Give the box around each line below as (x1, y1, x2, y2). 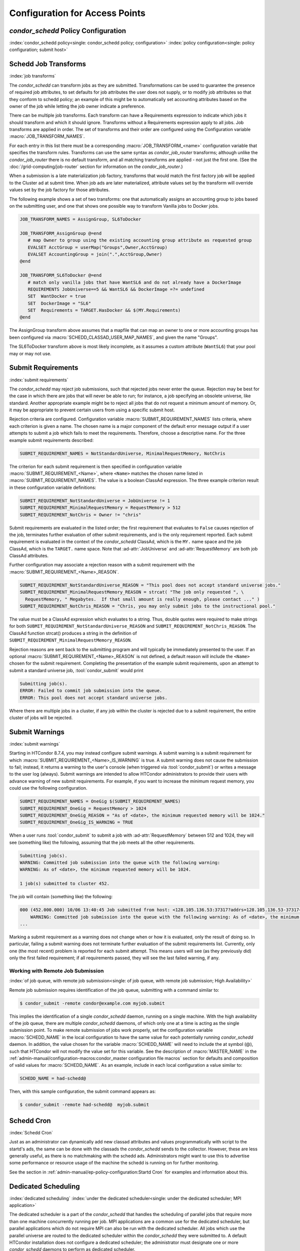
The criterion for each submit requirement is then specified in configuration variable (9, 463, 182, 469)
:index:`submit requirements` (9, 377, 68, 383)
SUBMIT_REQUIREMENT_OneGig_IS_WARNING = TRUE (19, 820, 133, 825)
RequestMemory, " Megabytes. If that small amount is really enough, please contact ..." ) (25, 596, 260, 602)
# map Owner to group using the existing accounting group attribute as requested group (27, 238, 252, 243)
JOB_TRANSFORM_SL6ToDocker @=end (19, 273, 102, 278)
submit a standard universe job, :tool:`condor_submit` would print (9, 667, 143, 673)
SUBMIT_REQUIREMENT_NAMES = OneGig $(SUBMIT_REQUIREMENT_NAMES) (19, 799, 181, 804)
